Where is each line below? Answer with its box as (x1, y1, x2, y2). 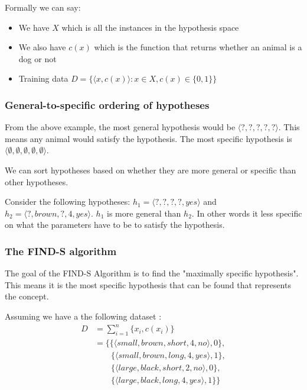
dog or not (18, 52, 57, 65)
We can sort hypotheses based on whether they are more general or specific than (5, 163, 296, 176)
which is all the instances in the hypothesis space (61, 21, 239, 33)
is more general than (107, 207, 181, 219)
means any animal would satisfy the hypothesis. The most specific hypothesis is (5, 132, 292, 144)
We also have (18, 41, 66, 53)
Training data (18, 72, 68, 85)
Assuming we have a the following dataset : (5, 310, 162, 322)
